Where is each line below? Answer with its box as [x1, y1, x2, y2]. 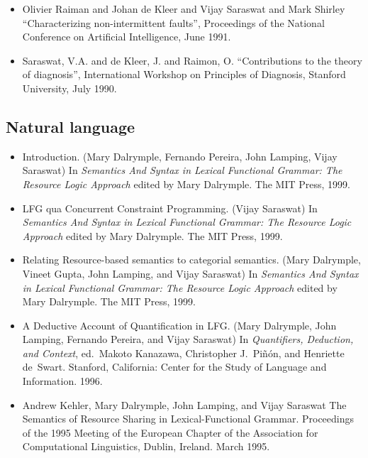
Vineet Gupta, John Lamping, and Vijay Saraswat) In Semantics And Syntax [22, 266, 359, 280]
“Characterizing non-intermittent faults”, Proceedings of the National [22, 15, 325, 30]
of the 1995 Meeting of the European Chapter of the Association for [22, 425, 318, 440]
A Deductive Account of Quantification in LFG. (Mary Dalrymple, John [22, 317, 337, 332]
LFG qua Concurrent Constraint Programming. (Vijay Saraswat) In [22, 200, 318, 215]
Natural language [6, 115, 135, 137]
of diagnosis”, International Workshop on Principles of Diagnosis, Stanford [22, 67, 346, 82]
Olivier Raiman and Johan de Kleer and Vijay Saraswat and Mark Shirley [22, 1, 345, 16]
